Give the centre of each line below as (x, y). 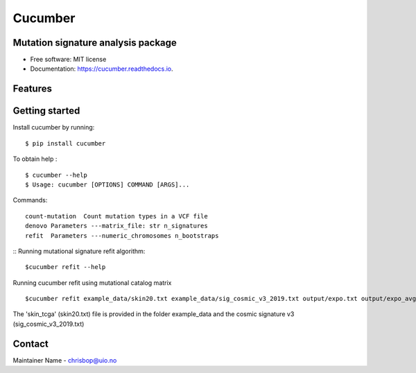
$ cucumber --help (57, 175)
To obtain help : (35, 159)
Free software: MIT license (68, 60)
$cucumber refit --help (66, 267)
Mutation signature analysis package (95, 43)
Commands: (30, 200)
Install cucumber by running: (54, 128)
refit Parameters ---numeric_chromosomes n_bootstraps (122, 235)
